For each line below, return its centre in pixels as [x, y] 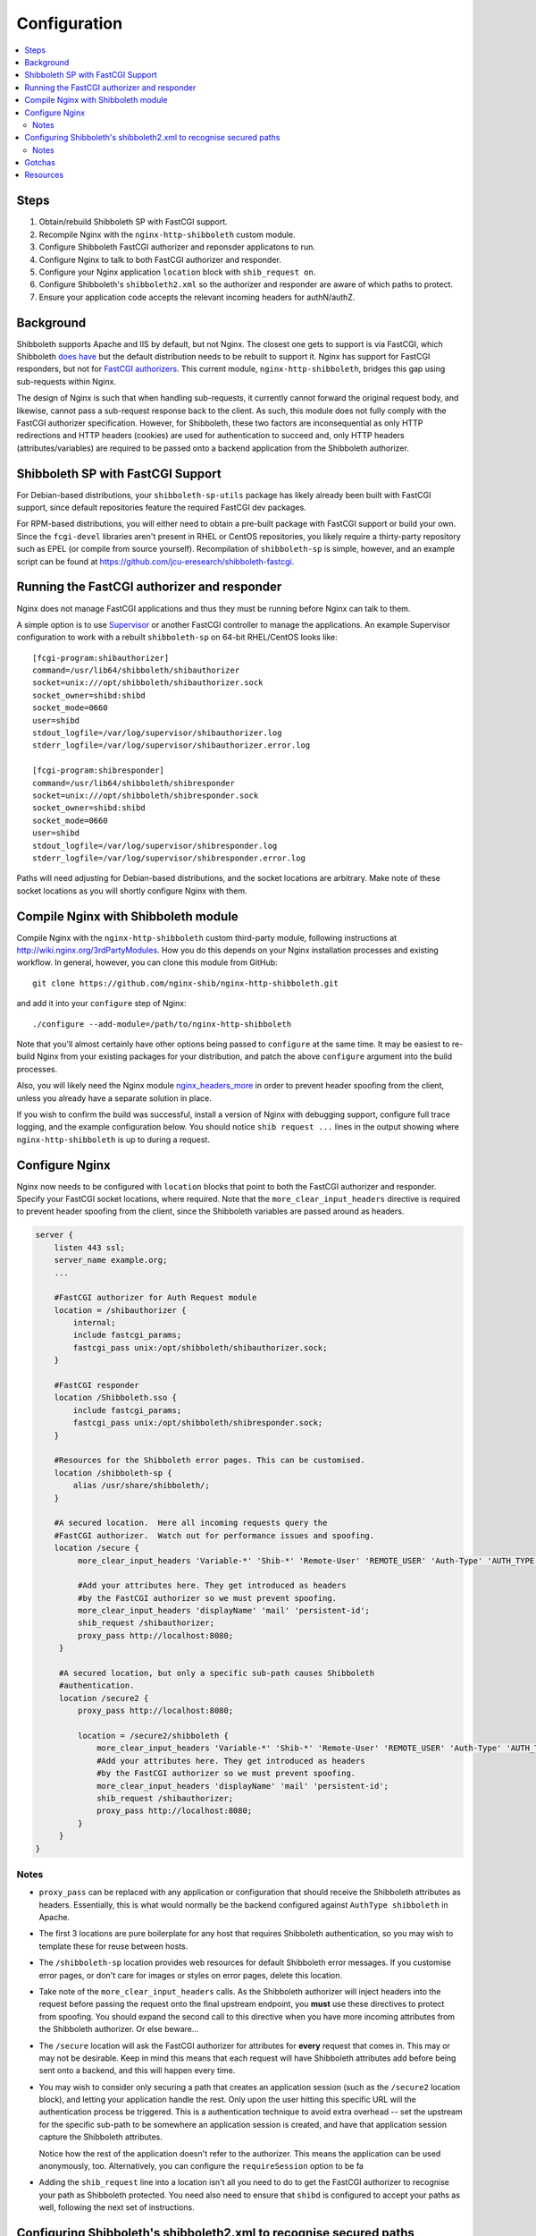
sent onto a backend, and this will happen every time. [137, 2071]
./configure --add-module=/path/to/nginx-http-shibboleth [162, 1024]
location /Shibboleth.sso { [116, 1398]
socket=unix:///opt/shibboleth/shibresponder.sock [146, 795]
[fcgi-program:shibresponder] [99, 771]
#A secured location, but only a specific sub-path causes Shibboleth [217, 1673]
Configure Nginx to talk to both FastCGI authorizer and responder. [160, 259]
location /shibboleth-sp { [113, 1473]
